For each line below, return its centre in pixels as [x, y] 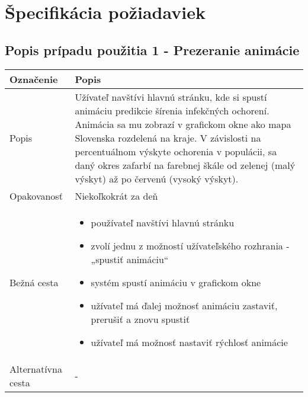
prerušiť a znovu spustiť [140, 319]
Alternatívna [36, 369]
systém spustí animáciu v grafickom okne [176, 282]
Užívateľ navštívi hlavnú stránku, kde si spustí [171, 97]
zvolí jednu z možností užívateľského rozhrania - [190, 245]
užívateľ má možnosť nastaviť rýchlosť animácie [189, 342]
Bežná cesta [34, 282]
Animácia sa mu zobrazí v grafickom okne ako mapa [183, 124]
